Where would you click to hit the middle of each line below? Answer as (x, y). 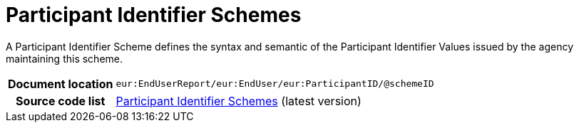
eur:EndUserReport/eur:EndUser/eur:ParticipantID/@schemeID (275, 84)
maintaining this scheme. (65, 58)
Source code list (61, 101)
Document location (61, 84)
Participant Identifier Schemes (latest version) (239, 101)
